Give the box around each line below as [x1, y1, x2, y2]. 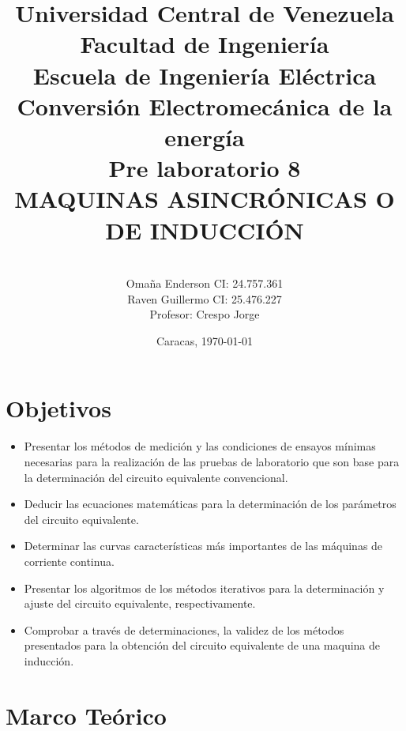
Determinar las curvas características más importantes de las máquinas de [24, 537, 383, 554]
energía [164, 120, 245, 153]
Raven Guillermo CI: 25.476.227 [127, 290, 282, 307]
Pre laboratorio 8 [108, 152, 301, 184]
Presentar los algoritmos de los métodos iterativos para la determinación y [24, 579, 385, 596]
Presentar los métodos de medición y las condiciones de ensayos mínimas [24, 438, 376, 454]
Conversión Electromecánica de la [17, 89, 393, 122]
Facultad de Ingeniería [80, 28, 329, 60]
